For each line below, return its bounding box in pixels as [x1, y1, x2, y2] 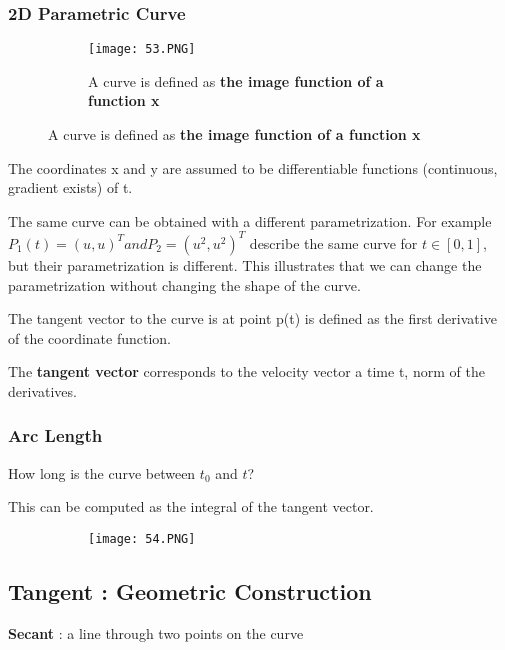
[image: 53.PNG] [88, 42, 196, 57]
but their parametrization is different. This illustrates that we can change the [8, 254, 482, 275]
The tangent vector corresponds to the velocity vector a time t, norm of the [8, 361, 485, 382]
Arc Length [8, 423, 103, 448]
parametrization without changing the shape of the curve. [8, 274, 361, 295]
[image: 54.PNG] [88, 531, 196, 546]
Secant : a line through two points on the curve [8, 622, 304, 643]
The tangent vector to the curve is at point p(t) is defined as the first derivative [8, 308, 497, 329]
